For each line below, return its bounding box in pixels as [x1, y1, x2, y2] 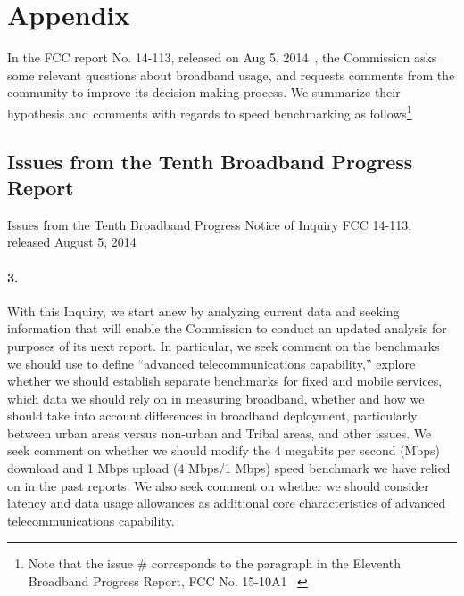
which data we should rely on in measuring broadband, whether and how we [7, 388, 425, 407]
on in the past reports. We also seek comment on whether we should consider [7, 476, 429, 494]
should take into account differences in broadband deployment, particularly [7, 406, 418, 425]
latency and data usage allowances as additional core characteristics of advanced [7, 494, 446, 512]
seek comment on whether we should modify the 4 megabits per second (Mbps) [7, 441, 440, 460]
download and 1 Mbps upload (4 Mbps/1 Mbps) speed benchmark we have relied [7, 459, 451, 478]
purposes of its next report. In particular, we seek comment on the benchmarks [7, 336, 440, 355]
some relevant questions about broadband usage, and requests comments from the [7, 65, 455, 84]
